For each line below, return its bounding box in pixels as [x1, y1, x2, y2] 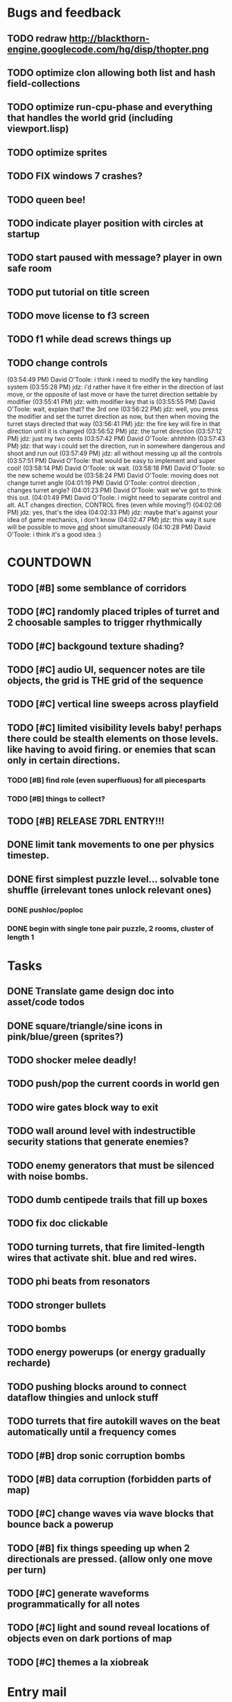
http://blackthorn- [69, 33, 150, 44]
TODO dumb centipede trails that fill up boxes [7, 1194, 208, 1206]
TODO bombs [7, 1322, 67, 1334]
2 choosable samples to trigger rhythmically [7, 616, 203, 629]
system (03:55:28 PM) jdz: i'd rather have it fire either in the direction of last [7, 383, 224, 391]
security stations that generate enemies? [7, 1136, 189, 1148]
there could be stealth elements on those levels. [7, 732, 219, 744]
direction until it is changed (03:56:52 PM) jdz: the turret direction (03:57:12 [7, 427, 222, 435]
